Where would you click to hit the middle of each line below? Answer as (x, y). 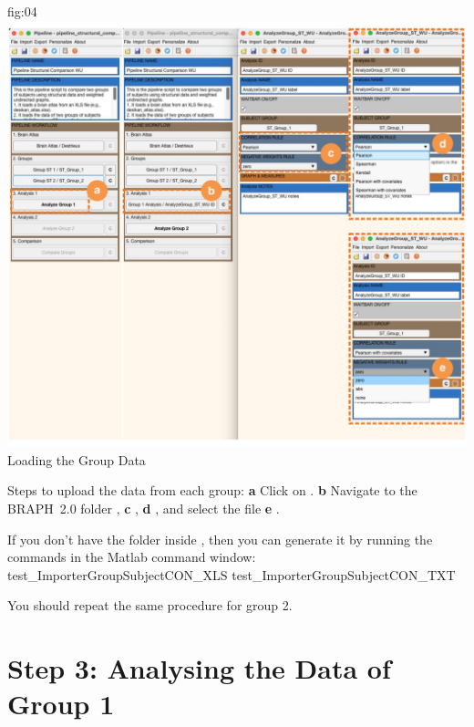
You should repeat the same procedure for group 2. (150, 605)
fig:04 (22, 11)
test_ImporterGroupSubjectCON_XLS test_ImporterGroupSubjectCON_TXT (232, 574)
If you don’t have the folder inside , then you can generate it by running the (220, 539)
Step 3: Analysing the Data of (199, 668)
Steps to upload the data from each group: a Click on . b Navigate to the (212, 490)
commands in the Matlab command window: (132, 557)
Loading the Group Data (77, 459)
